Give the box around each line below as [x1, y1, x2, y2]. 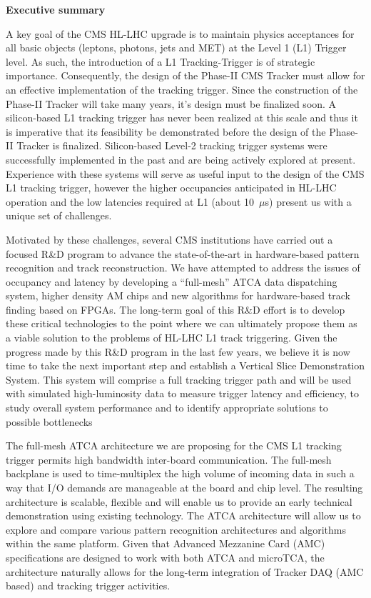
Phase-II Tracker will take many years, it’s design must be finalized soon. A [6, 96, 337, 111]
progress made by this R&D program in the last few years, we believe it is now [6, 344, 350, 359]
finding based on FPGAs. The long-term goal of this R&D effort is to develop [6, 302, 345, 317]
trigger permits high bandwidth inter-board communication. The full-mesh [6, 452, 332, 467]
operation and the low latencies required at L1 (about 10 [6, 194, 255, 209]
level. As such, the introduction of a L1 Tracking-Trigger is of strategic [6, 54, 315, 69]
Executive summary [6, 2, 106, 16]
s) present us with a [265, 194, 352, 209]
